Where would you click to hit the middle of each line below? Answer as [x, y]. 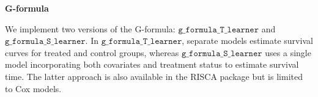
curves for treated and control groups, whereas [92, 52]
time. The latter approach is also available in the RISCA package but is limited [154, 76]
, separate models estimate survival [247, 41]
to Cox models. [33, 88]
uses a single [288, 52]
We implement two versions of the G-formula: [90, 28]
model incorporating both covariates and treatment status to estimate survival [152, 64]
